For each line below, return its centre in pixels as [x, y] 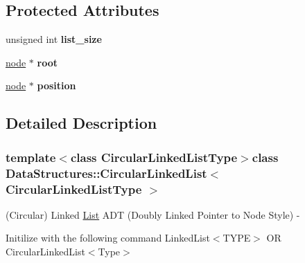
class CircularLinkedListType [154, 157]
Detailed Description [81, 123]
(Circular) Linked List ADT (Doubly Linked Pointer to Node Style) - [153, 214]
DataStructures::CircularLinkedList [106, 173]
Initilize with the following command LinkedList [108, 238]
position [56, 85]
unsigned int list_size [54, 39]
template [31, 157]
